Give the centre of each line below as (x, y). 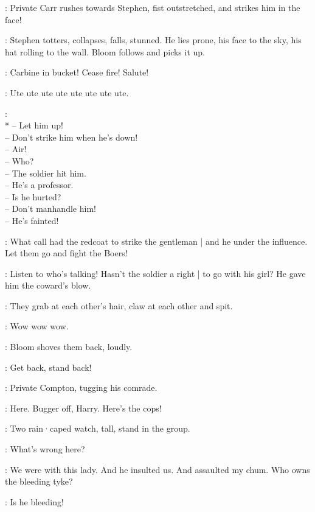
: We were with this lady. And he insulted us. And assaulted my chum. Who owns (157, 469)
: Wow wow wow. (37, 326)
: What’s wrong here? (45, 449)
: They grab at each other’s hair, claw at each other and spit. (119, 305)
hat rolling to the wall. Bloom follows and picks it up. (105, 51)
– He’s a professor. (39, 185)
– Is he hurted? (33, 196)
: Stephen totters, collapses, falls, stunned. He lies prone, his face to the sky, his (153, 40)
